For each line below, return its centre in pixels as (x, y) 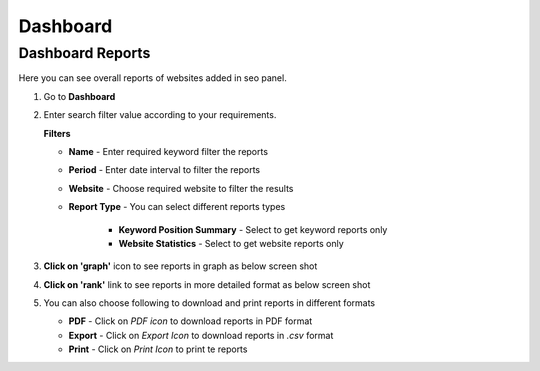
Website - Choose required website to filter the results (181, 188)
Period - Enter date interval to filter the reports (164, 170)
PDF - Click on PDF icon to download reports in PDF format (190, 321)
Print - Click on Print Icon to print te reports (158, 349)
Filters (57, 133)
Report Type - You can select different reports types (177, 207)
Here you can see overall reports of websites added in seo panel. (152, 78)
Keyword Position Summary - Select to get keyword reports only (253, 229)
